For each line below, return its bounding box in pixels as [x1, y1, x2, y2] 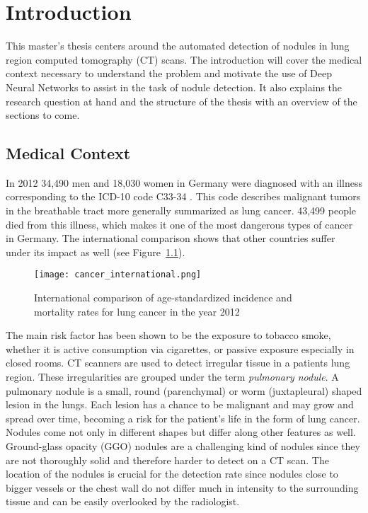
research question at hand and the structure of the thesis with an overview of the [6, 93, 357, 108]
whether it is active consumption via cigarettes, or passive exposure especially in [6, 341, 355, 356]
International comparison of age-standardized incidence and [34, 290, 292, 305]
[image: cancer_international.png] [34, 270, 202, 280]
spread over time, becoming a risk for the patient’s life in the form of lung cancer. [6, 410, 360, 425]
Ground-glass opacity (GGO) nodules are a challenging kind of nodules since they [6, 439, 360, 454]
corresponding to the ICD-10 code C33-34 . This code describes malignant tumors [6, 189, 361, 204]
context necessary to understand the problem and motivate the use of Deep [6, 66, 333, 81]
